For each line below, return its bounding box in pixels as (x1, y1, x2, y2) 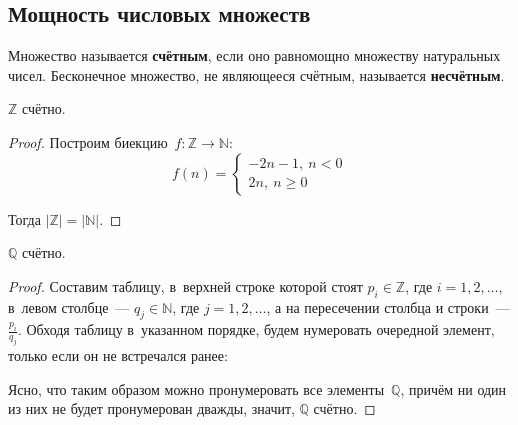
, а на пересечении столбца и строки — (266, 296, 510, 317)
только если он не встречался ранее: (8, 345, 228, 366)
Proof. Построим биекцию (8, 131, 168, 152)
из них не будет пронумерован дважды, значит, (8, 398, 295, 419)
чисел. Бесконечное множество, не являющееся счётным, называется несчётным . (8, 64, 505, 85)
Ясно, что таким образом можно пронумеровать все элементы (8, 378, 385, 399)
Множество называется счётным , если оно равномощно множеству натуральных (8, 45, 501, 66)
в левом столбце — (8, 296, 130, 317)
